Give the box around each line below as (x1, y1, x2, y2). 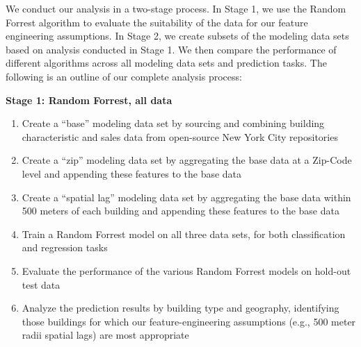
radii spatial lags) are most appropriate (22, 328, 189, 342)
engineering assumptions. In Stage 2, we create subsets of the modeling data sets (6, 28, 349, 43)
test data (22, 277, 61, 291)
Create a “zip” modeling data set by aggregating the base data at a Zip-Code (22, 153, 352, 167)
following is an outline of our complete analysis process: (6, 69, 242, 83)
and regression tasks (22, 240, 108, 255)
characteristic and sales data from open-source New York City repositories (22, 129, 338, 144)
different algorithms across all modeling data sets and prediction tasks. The (6, 56, 327, 70)
